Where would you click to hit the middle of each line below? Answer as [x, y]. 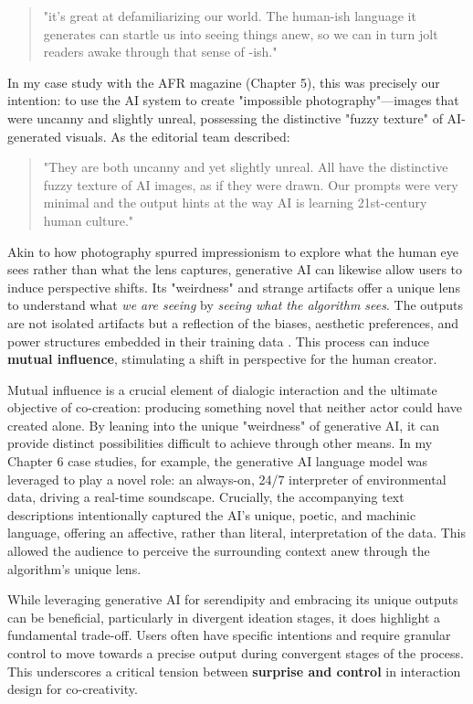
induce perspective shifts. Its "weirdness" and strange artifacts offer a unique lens [234, 287]
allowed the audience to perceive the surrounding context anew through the [219, 551]
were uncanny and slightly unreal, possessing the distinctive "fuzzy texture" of [225, 117]
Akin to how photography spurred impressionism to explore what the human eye [233, 251]
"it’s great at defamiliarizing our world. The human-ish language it [230, 16]
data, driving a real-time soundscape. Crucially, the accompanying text [206, 497]
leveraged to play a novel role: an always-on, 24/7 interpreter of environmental [227, 479]
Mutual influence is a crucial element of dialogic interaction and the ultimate [222, 389]
